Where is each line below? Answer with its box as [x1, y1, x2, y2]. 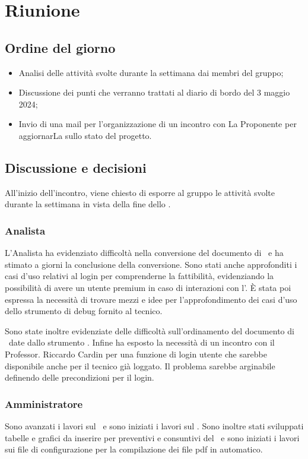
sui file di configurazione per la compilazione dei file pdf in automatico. [5, 443, 263, 455]
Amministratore [5, 396, 83, 411]
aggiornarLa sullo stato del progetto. [18, 129, 152, 141]
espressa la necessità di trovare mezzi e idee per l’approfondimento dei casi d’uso [5, 293, 297, 305]
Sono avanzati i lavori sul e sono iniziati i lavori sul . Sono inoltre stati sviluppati [5, 419, 304, 432]
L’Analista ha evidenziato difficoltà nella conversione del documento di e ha [5, 246, 284, 259]
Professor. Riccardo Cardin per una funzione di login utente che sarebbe [5, 347, 267, 360]
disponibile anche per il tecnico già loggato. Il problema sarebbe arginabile [5, 359, 275, 372]
